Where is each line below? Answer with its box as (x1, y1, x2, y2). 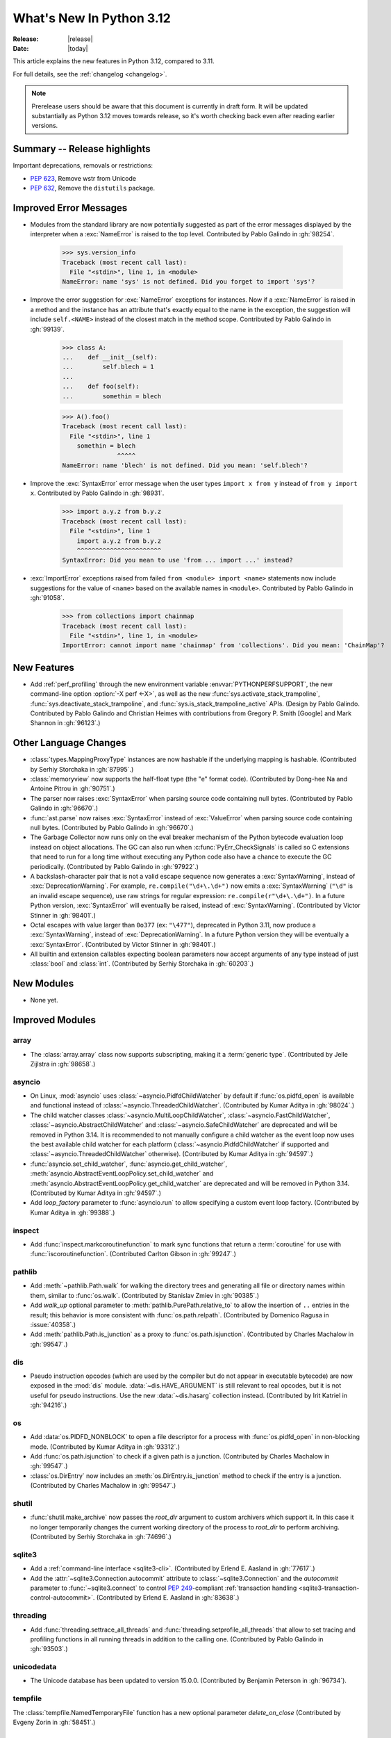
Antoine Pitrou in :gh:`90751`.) (30, 784, 115, 793)
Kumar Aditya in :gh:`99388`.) (30, 1208, 115, 1217)
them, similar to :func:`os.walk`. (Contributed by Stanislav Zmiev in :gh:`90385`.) (30, 1291, 260, 1299)
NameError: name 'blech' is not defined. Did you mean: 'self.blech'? (62, 462, 308, 469)
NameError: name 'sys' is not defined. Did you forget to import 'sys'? (62, 278, 315, 286)
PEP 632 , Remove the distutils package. (30, 184, 156, 192)
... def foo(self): (62, 382, 140, 391)
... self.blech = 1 (62, 363, 154, 371)
